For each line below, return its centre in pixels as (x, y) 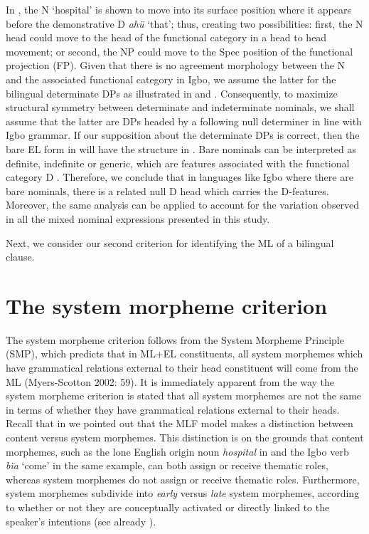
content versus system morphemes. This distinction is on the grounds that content (185, 437)
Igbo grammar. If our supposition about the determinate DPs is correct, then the (183, 135)
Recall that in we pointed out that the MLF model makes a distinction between (180, 423)
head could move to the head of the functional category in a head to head (166, 37)
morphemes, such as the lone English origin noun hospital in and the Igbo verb (177, 451)
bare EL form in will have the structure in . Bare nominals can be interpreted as (181, 148)
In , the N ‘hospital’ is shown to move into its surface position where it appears (178, 9)
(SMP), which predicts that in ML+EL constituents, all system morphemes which (184, 354)
